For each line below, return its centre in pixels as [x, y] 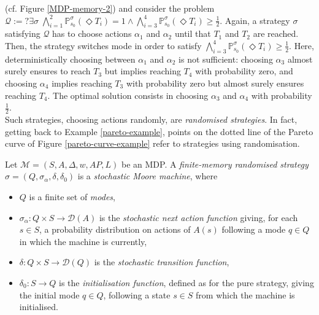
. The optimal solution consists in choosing [128, 95]
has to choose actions [92, 33]
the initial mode [49, 294]
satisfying [23, 33]
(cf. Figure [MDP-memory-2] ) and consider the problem [110, 8]
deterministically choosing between [70, 59]
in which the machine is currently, [83, 241]
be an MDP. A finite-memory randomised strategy [215, 164]
